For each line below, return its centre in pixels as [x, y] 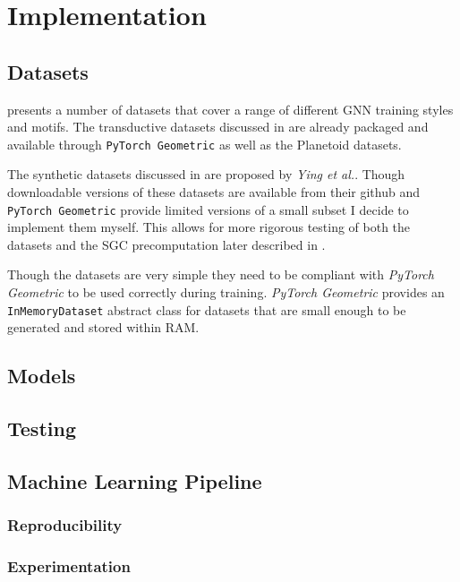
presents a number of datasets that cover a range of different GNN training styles [230, 109]
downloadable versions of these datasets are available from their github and [213, 192]
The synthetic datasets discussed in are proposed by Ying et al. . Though [206, 174]
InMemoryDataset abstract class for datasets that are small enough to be [207, 309]
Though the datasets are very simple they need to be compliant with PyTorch [221, 274]
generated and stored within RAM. [103, 327]
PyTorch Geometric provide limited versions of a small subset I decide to [208, 209]
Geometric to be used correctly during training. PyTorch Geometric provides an [226, 292]
